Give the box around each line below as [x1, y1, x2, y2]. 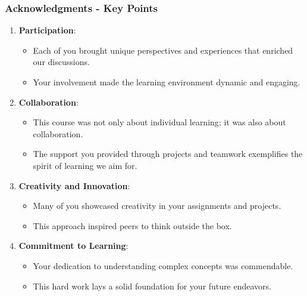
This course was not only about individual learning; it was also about [33, 116, 286, 128]
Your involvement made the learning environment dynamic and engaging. [33, 76, 300, 88]
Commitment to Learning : [18, 239, 129, 252]
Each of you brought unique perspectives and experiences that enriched [33, 44, 293, 56]
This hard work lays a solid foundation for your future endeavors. [33, 279, 271, 292]
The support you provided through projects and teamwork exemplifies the [33, 147, 303, 160]
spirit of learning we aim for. [33, 159, 137, 171]
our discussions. [33, 55, 90, 68]
